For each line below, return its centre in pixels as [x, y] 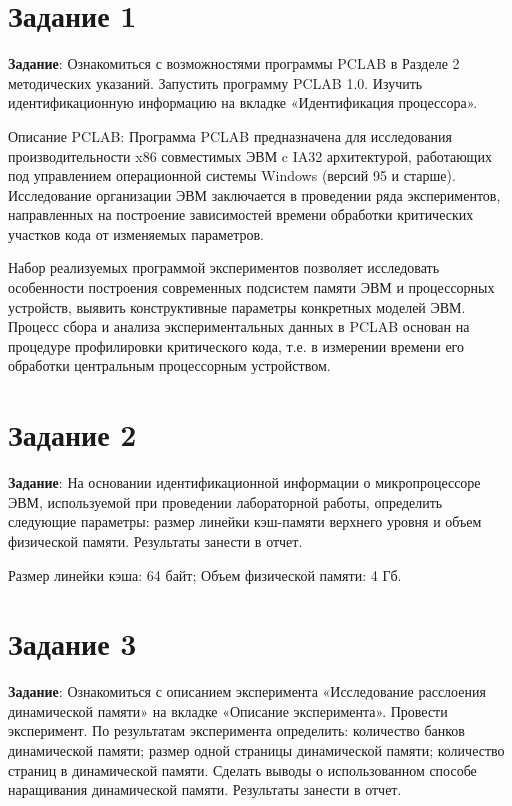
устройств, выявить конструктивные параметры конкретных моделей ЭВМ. [237, 306]
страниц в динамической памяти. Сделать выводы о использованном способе [242, 769]
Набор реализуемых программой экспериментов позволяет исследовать [224, 267]
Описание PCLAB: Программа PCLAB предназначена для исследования [230, 135]
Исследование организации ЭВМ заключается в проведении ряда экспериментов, [254, 194]
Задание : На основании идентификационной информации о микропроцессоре [244, 482]
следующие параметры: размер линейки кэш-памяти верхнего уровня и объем [245, 521]
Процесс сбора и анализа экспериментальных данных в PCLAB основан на [239, 326]
